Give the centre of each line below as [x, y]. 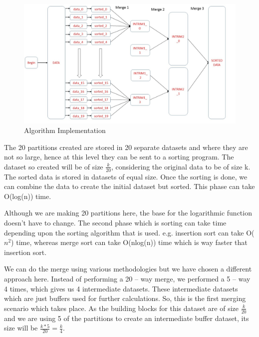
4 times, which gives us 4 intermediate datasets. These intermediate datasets [121, 288]
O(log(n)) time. [28, 196]
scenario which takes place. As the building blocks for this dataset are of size [122, 308]
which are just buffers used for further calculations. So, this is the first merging [125, 298]
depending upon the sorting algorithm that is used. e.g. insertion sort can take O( [129, 232]
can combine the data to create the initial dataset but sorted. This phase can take [129, 186]
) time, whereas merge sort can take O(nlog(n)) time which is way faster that [129, 242]
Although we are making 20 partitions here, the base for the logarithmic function [128, 213]
